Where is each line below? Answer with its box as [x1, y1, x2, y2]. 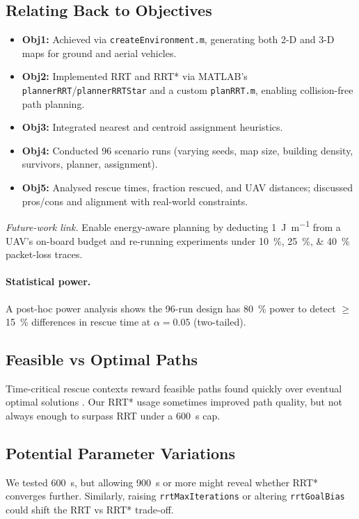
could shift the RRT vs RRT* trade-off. [6, 502, 174, 517]
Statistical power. [6, 274, 91, 289]
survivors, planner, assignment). [22, 157, 158, 171]
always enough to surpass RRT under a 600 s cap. [6, 408, 221, 423]
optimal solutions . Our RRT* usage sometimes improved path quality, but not [6, 394, 342, 409]
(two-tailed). [193, 314, 246, 329]
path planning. [22, 96, 85, 111]
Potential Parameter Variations [6, 442, 236, 464]
